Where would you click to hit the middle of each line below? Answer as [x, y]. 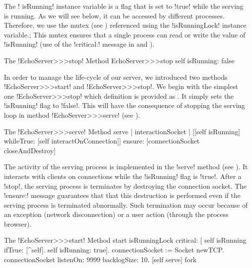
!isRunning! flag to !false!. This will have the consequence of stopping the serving [125, 105]
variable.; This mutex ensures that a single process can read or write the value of [125, 34]
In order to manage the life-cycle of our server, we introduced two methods [116, 77]
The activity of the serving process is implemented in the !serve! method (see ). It [126, 167]
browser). [18, 223]
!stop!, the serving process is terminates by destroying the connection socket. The [125, 186]
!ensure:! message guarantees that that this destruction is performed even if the [122, 195]
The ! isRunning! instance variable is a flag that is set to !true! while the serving [124, 6]
